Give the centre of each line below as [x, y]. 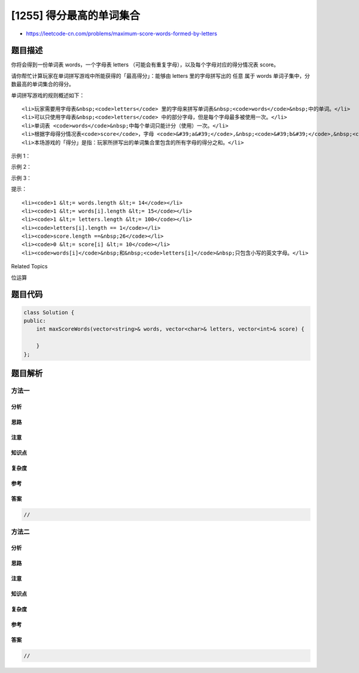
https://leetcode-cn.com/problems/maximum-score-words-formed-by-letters [122, 34]
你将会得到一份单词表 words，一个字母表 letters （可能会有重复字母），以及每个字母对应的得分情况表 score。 [145, 65]
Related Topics [29, 266]
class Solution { [49, 312]
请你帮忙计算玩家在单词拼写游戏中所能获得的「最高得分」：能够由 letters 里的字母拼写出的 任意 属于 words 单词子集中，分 [161, 75]
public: [35, 321]
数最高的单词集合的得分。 [42, 84]
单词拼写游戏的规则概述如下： [48, 95]
